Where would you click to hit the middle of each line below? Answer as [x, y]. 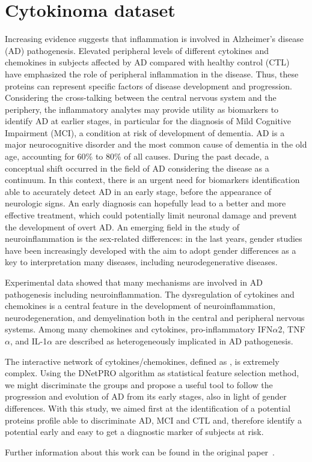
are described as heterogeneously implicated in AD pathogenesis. [174, 340]
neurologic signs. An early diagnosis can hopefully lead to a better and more [145, 203]
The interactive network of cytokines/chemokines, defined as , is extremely [142, 361]
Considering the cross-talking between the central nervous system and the [141, 97]
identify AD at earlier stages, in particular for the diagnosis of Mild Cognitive [148, 121]
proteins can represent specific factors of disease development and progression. [148, 85]
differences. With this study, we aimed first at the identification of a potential [148, 408]
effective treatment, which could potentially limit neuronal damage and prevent [151, 215]
